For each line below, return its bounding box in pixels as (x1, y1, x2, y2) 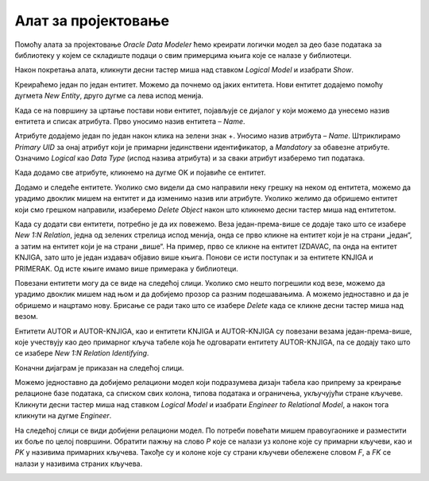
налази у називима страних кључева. (14, 459, 143, 468)
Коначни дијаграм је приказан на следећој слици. (14, 363, 184, 372)
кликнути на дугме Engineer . (14, 411, 112, 421)
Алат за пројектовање (14, 12, 170, 29)
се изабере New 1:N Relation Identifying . (14, 348, 149, 358)
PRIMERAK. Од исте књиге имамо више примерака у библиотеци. (14, 264, 238, 273)
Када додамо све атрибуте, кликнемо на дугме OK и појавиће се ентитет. (14, 167, 266, 178)
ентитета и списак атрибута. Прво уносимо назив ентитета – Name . (14, 116, 245, 126)
